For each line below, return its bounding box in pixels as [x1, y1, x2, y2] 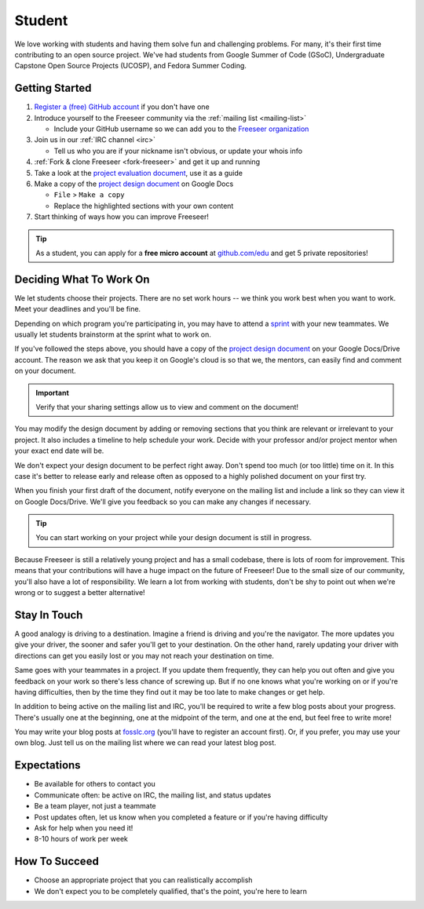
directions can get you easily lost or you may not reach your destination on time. [14, 651, 275, 660]
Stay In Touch [14, 608, 83, 622]
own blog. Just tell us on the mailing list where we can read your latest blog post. [14, 738, 276, 747]
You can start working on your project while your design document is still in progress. [35, 533, 313, 542]
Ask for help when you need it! [34, 823, 133, 832]
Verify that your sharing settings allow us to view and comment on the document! [35, 402, 298, 411]
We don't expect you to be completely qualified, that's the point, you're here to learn [34, 886, 308, 896]
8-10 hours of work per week [34, 834, 129, 844]
